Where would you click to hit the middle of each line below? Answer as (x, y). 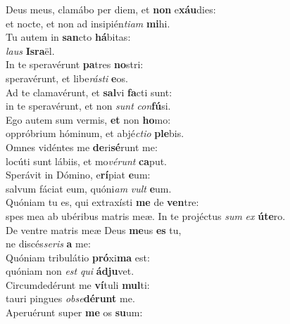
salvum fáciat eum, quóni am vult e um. (89, 188)
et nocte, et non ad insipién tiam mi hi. (88, 23)
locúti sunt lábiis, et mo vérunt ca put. (86, 161)
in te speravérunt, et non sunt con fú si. (88, 106)
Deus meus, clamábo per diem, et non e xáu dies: (111, 9)
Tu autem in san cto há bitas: (68, 37)
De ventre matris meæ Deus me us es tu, (94, 229)
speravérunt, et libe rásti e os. (67, 78)
